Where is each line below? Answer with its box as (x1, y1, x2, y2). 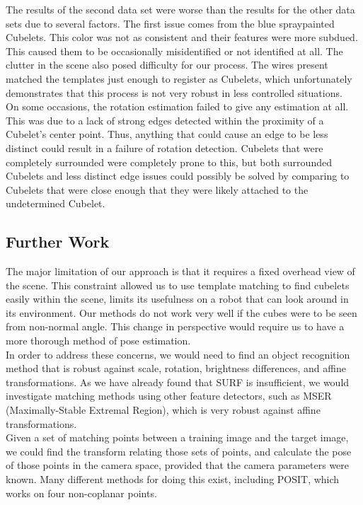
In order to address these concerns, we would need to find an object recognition (6, 347, 350, 361)
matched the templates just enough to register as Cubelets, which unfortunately (6, 71, 352, 86)
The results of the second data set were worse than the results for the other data (6, 2, 355, 16)
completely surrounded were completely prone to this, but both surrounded (6, 154, 332, 169)
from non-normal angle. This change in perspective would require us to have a (6, 319, 345, 334)
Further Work (6, 231, 110, 253)
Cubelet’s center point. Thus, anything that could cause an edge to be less (6, 127, 328, 141)
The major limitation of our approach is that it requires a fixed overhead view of (6, 264, 355, 279)
